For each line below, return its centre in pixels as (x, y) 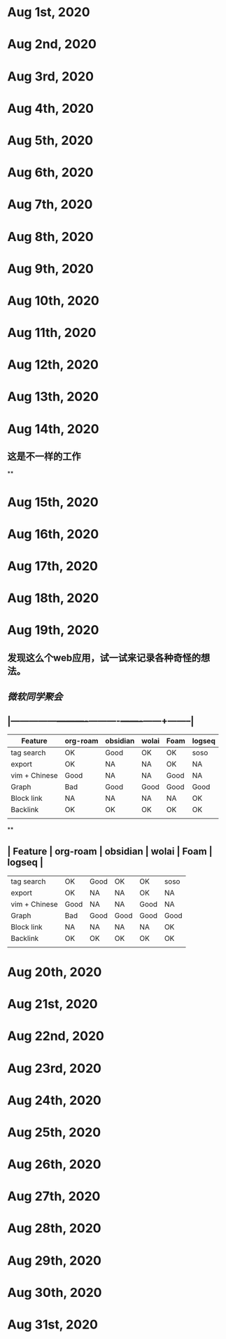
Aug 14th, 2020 (53, 429)
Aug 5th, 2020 (50, 140)
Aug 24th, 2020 (54, 1100)
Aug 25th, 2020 (54, 1132)
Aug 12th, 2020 (53, 365)
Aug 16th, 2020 (53, 534)
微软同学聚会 (35, 697)
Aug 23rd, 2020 (54, 1068)
